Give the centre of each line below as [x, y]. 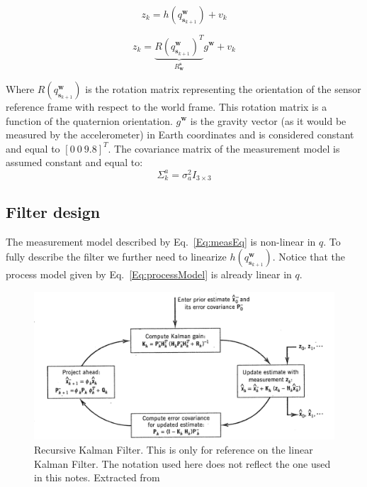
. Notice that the [309, 257]
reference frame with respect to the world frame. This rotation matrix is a [166, 106]
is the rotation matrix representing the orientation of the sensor [223, 88]
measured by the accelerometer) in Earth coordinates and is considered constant [180, 135]
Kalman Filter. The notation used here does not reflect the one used [182, 463]
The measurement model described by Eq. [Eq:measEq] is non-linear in [161, 241]
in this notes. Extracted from [97, 477]
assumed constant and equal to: [74, 162]
